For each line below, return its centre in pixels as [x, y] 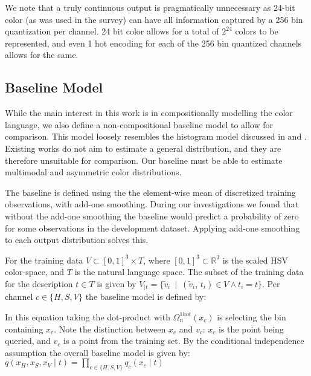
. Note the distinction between [110, 329]
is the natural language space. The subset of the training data [189, 272]
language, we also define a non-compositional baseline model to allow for [139, 124]
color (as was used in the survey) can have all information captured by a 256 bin [154, 19]
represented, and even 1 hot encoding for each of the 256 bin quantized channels [153, 43]
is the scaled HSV [255, 260]
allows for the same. [42, 55]
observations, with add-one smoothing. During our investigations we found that [152, 204]
